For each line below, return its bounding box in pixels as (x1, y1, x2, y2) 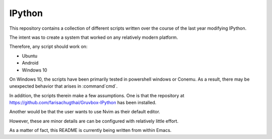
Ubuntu (22, 53, 38, 59)
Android (22, 60, 39, 66)
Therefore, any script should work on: (9, 43, 88, 50)
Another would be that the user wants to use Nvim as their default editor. (9, 109, 161, 115)
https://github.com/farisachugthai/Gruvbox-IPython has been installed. (9, 100, 157, 106)
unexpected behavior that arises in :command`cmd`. (9, 83, 118, 89)
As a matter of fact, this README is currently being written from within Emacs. (9, 127, 172, 133)
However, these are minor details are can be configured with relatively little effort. (9, 118, 179, 124)
